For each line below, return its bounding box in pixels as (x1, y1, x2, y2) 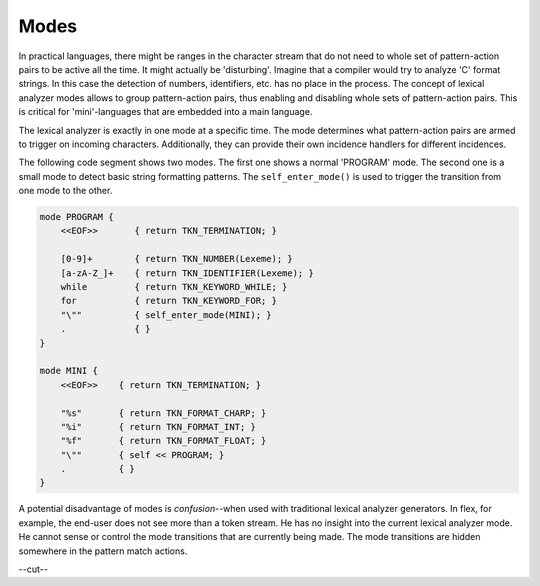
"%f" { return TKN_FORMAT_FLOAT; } (60, 435, 267, 447)
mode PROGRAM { (39, 211, 114, 223)
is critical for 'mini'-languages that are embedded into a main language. (18, 106, 313, 118)
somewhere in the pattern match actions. (18, 545, 188, 557)
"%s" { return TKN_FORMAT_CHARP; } (60, 407, 267, 419)
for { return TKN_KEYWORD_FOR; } (60, 295, 277, 307)
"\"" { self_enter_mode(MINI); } (60, 309, 272, 320)
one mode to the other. (18, 185, 113, 197)
